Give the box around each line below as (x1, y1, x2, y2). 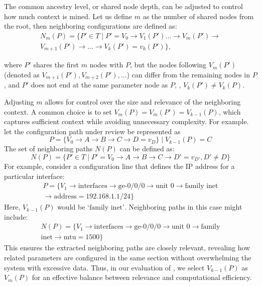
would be (57, 202, 85, 212)
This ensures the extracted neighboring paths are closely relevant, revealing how (4, 242, 250, 253)
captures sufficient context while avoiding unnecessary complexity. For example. (4, 116, 249, 127)
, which (218, 106, 241, 117)
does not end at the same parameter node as (31, 79, 168, 90)
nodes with (89, 59, 123, 70)
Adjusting (4, 96, 34, 107)
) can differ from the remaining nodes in (126, 69, 250, 79)
